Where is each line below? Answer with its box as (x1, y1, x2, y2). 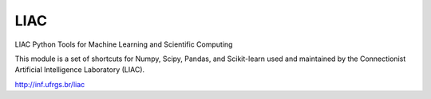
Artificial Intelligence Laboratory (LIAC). (14, 65, 145, 74)
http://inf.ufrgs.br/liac (14, 79, 85, 89)
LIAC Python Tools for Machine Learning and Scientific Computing (14, 40, 233, 49)
